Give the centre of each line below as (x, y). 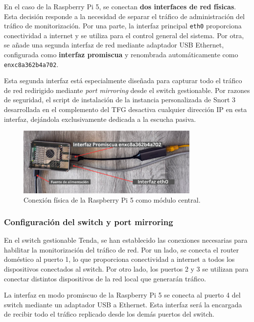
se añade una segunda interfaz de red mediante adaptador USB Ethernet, (114, 45)
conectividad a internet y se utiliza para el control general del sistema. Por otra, (124, 35)
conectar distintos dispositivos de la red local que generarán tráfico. (105, 278)
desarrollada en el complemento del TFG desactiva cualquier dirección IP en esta (126, 109)
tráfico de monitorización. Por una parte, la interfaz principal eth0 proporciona (123, 26)
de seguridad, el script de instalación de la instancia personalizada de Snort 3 (120, 100)
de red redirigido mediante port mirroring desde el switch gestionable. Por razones (127, 90)
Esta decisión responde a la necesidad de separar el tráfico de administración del (124, 16)
